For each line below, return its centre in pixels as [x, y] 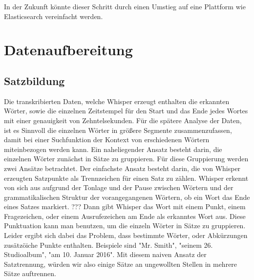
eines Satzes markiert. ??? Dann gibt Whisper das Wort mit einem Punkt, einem [125, 206]
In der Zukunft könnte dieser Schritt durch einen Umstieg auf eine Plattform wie [125, 6]
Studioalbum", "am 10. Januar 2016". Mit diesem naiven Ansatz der [105, 254]
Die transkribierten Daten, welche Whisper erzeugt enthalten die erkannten [117, 101]
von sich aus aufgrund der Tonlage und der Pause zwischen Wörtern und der [119, 187]
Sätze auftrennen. [30, 273]
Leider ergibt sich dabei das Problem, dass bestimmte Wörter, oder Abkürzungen [126, 235]
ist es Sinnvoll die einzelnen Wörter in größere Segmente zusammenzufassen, [118, 130]
